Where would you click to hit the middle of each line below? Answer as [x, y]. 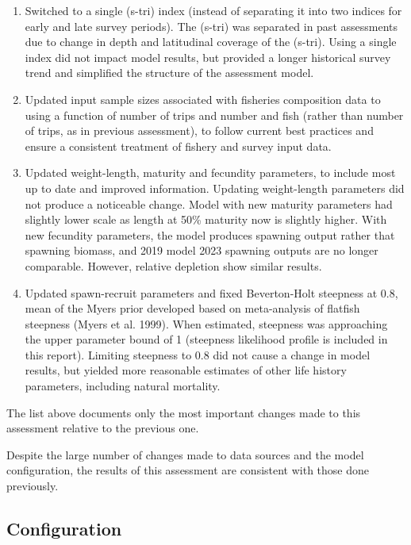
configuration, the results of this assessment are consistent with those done [188, 470]
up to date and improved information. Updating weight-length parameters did [215, 188]
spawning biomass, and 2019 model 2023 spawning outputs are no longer [202, 250]
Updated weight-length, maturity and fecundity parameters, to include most [210, 173]
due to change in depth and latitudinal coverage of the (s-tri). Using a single [211, 42]
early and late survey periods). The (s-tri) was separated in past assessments [211, 26]
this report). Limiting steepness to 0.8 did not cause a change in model [198, 354]
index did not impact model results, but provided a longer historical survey [208, 57]
